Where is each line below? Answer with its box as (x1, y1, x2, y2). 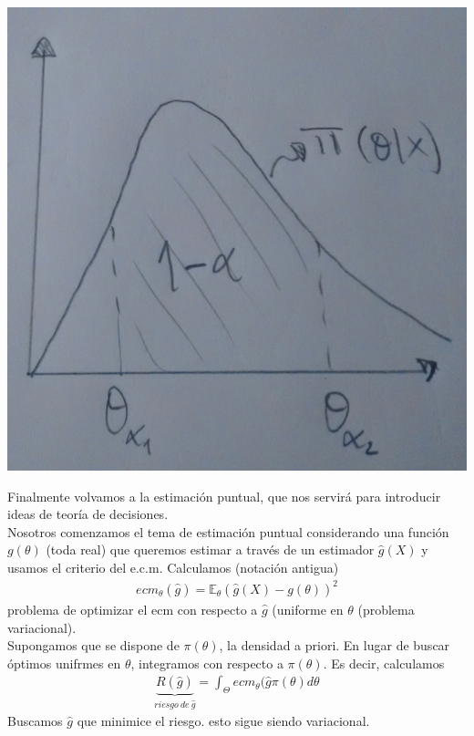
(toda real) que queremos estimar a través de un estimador (46, 540, 375, 559)
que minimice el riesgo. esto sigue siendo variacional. (77, 711, 370, 731)
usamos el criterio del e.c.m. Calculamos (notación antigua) (7, 557, 339, 576)
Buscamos (7, 711, 63, 731)
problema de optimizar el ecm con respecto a (7, 600, 258, 619)
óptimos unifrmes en (7, 653, 121, 672)
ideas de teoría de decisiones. (7, 504, 169, 523)
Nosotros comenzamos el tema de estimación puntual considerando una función (7, 522, 449, 541)
